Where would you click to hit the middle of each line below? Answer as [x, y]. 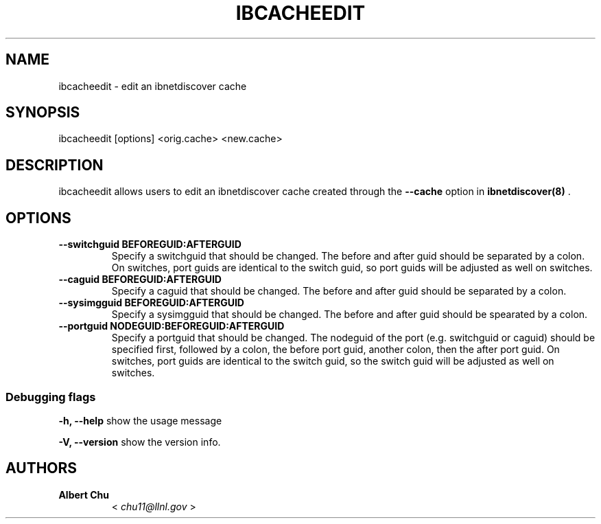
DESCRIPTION [55, 165]
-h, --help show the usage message [140, 420]
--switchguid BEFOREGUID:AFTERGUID [150, 244]
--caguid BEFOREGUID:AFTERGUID [140, 280]
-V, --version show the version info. [140, 442]
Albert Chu [84, 494]
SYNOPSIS [43, 113]
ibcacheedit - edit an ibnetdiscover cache [153, 86]
